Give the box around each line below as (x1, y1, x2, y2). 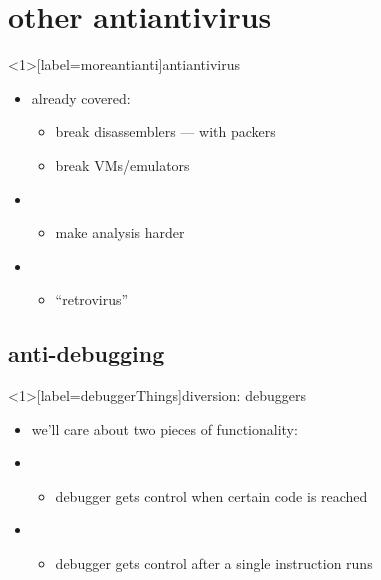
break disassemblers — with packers (55, 121, 276, 142)
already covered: (31, 87, 131, 108)
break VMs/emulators (55, 154, 190, 175)
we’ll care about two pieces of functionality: (31, 418, 298, 439)
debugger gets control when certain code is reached (55, 485, 368, 506)
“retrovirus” (55, 289, 129, 310)
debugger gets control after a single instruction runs (55, 553, 373, 574)
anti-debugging (8, 338, 165, 369)
